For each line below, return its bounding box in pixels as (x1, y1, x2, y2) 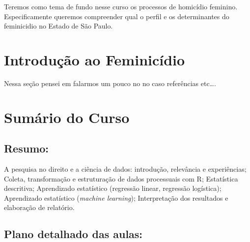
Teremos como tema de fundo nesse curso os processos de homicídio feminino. (4, 1, 238, 11)
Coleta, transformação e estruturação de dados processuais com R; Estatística (4, 173, 238, 183)
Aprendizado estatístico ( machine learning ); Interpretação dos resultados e (4, 192, 228, 203)
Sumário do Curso (4, 107, 130, 127)
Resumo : (4, 141, 49, 156)
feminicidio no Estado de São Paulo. (4, 21, 113, 31)
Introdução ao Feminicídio (4, 49, 185, 69)
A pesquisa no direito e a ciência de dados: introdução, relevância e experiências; (4, 164, 247, 174)
